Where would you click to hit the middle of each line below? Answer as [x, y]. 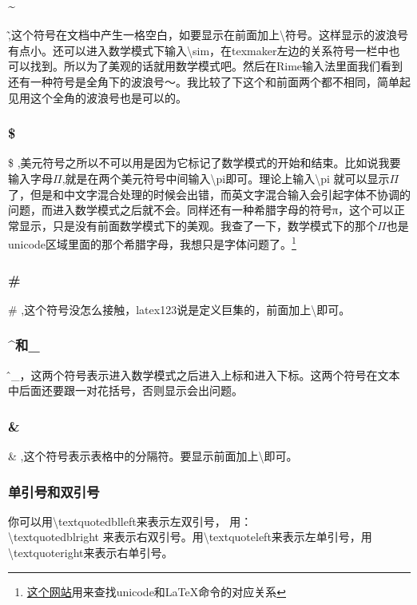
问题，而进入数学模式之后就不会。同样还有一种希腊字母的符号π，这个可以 [201, 210]
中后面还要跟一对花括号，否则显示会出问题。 [125, 390]
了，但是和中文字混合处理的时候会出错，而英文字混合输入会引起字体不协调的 [209, 194]
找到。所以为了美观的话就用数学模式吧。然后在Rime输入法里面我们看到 [216, 66]
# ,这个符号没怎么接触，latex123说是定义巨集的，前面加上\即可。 [179, 309]
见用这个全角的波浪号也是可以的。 [97, 97]
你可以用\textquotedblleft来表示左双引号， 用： [130, 521]
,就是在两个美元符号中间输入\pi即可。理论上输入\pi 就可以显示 [226, 178]
